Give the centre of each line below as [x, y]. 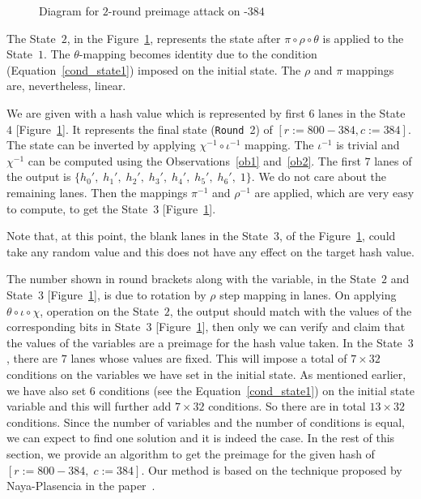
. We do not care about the [319, 176]
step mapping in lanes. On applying [308, 294]
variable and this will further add [89, 406]
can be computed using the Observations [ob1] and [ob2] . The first [194, 160]
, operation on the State [99, 310]
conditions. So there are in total [287, 406]
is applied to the [363, 38]
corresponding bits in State [74, 327]
